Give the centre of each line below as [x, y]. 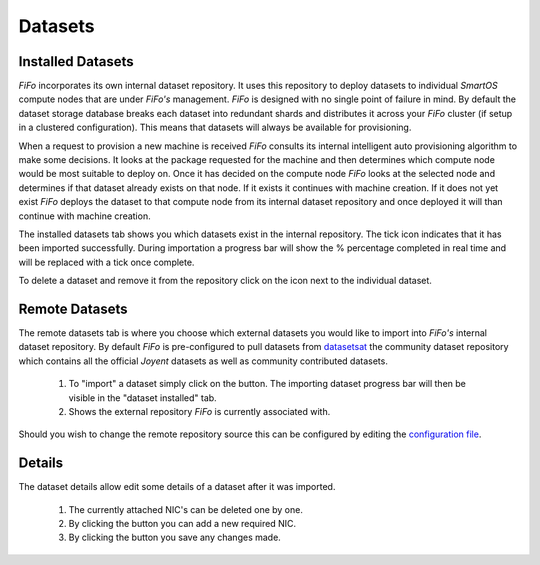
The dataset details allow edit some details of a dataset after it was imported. [177, 487]
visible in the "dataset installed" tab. [142, 397]
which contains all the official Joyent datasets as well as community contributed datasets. [203, 361]
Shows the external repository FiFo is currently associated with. [199, 411]
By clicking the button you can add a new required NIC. [182, 524]
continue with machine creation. [84, 216]
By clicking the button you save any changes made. [175, 537]
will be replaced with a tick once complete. [106, 262]
